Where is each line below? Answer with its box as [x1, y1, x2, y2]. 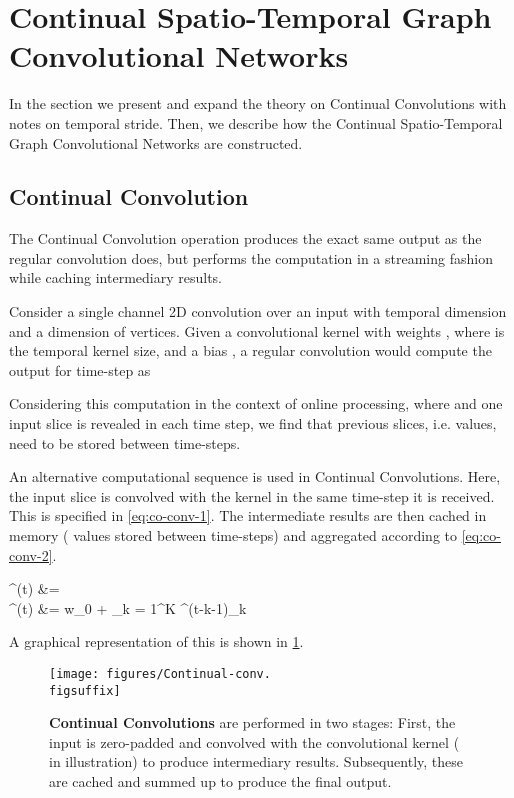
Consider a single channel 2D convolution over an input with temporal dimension [9, 301, 507, 322]
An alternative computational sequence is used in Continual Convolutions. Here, [9, 466, 501, 487]
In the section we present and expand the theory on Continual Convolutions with [9, 93, 507, 114]
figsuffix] [49, 683, 121, 698]
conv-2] [9, 544, 53, 565]
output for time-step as [9, 359, 151, 380]
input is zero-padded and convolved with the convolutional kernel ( [49, 731, 460, 752]
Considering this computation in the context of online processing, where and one [9, 393, 503, 414]
